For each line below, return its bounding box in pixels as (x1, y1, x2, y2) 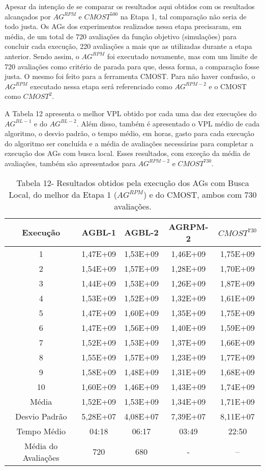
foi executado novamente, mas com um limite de (107, 50, 257, 61)
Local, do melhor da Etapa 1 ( (9, 188, 117, 200)
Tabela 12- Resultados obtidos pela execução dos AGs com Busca (16, 176, 249, 189)
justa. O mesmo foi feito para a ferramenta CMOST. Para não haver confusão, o (5, 71, 255, 82)
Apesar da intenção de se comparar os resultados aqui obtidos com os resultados (5, 1, 255, 11)
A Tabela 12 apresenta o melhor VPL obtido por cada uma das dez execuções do (5, 108, 257, 118)
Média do (24, 439, 58, 452)
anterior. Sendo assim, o (5, 50, 79, 61)
